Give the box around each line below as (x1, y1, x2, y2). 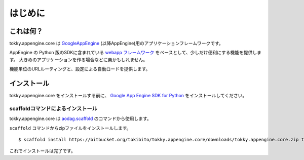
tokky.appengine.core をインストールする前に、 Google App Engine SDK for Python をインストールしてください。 (9, 93, 247, 99)
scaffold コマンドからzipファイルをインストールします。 (9, 125, 131, 131)
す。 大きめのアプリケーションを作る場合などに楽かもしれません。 (9, 56, 148, 63)
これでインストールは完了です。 (9, 148, 75, 154)
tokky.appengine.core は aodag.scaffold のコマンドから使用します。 (9, 115, 151, 122)
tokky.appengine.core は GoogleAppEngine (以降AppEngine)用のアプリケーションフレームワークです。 (9, 41, 224, 47)
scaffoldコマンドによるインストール (9, 105, 98, 112)
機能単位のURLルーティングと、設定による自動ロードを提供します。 (9, 66, 150, 72)
